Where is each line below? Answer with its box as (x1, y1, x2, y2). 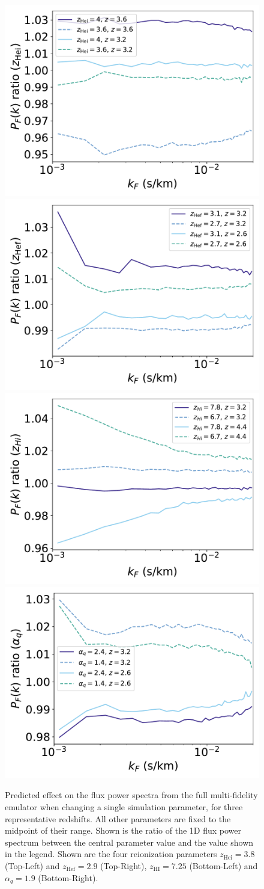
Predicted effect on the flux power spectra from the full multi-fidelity (5, 789, 258, 801)
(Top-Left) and (5, 859, 60, 872)
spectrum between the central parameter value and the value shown (5, 835, 254, 848)
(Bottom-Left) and (189, 859, 258, 872)
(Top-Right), (100, 859, 147, 872)
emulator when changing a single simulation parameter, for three (5, 800, 243, 813)
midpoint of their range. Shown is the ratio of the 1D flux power (5, 824, 242, 837)
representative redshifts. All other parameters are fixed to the (5, 812, 231, 825)
